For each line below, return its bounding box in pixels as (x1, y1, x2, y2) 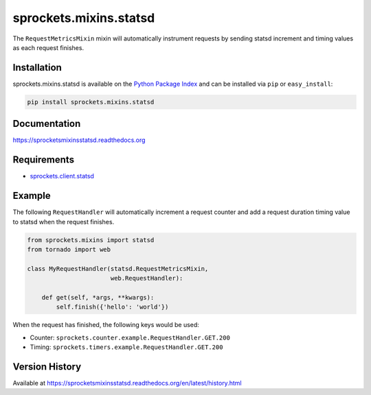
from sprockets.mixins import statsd (27, 236, 155, 243)
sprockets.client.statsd (30, 172, 94, 180)
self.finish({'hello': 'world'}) (56, 303, 169, 311)
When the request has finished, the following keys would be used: (12, 321, 199, 329)
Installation (12, 62, 62, 73)
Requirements (12, 154, 75, 166)
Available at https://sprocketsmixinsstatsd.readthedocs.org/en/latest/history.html (12, 379, 242, 387)
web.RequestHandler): (110, 274, 183, 283)
